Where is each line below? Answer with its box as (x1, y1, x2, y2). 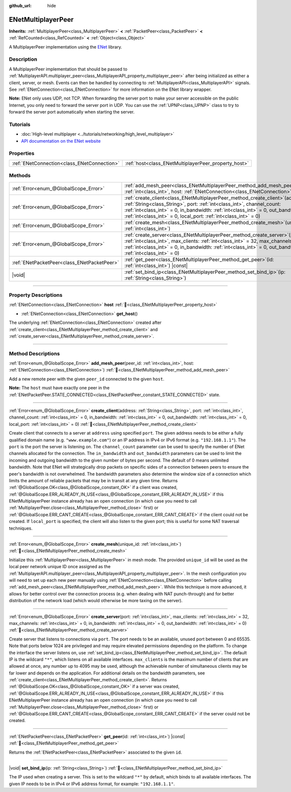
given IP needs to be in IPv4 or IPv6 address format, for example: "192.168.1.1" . (9, 781, 175, 787)
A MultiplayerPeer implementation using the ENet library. (9, 44, 122, 50)
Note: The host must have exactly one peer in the (9, 385, 110, 391)
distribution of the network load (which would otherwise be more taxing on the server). (9, 598, 183, 604)
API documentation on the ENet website (21, 138, 101, 144)
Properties (9, 150, 35, 157)
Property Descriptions (9, 291, 63, 298)
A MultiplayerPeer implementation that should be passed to (9, 66, 128, 72)
